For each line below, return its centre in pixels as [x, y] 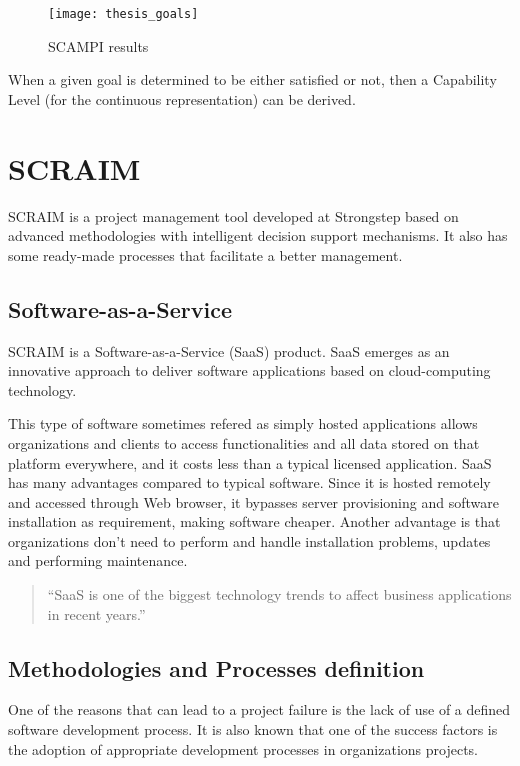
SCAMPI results [98, 45]
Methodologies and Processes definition [216, 667]
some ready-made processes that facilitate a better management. [205, 254]
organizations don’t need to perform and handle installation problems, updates [249, 540]
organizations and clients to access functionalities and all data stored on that [244, 442]
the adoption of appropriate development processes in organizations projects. [243, 748]
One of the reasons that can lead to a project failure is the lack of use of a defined [259, 709]
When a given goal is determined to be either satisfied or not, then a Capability [252, 79]
